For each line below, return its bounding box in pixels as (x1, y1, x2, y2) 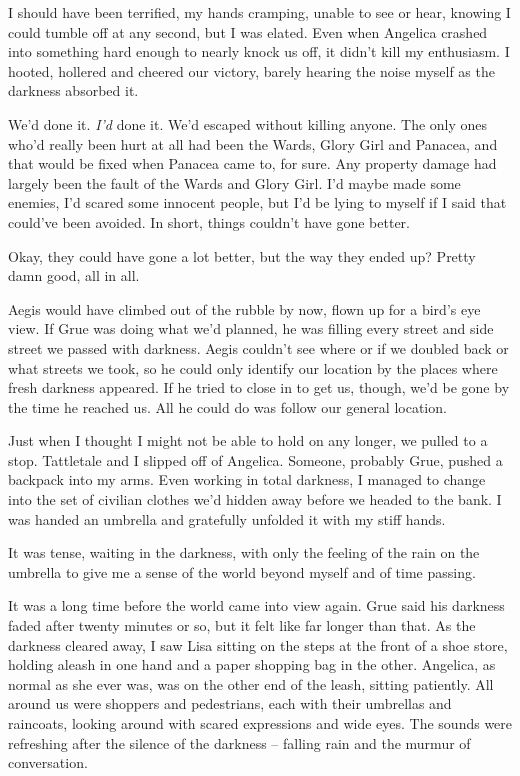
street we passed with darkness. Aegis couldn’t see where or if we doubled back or (8, 337, 509, 358)
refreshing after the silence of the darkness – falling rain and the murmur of (8, 732, 471, 753)
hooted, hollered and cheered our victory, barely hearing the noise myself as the (8, 60, 495, 81)
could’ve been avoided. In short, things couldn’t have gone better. (8, 211, 410, 232)
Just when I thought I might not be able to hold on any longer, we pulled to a (8, 430, 488, 451)
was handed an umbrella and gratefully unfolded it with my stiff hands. (8, 508, 446, 529)
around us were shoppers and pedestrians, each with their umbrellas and (8, 693, 452, 714)
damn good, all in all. (8, 265, 140, 286)
